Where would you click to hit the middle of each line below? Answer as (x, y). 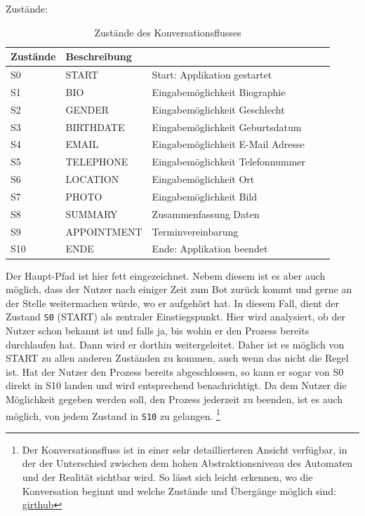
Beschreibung (99, 56)
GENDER (87, 109)
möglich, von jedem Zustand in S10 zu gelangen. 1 (113, 414)
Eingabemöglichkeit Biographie (219, 91)
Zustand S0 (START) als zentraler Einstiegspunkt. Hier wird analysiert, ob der (175, 317)
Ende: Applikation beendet (210, 249)
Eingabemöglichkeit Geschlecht (218, 109)
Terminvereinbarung (195, 231)
